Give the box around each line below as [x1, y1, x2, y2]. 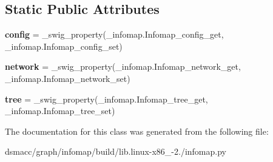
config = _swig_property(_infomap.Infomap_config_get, [5, 28, 224, 41]
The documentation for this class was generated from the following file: [5, 124, 269, 137]
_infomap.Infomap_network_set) [5, 72, 130, 84]
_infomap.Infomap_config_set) [5, 39, 123, 52]
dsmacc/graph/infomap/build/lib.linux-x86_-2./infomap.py [5, 145, 226, 158]
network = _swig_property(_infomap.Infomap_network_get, [5, 60, 241, 73]
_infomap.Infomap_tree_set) [5, 104, 115, 117]
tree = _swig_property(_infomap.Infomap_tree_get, [5, 92, 208, 105]
